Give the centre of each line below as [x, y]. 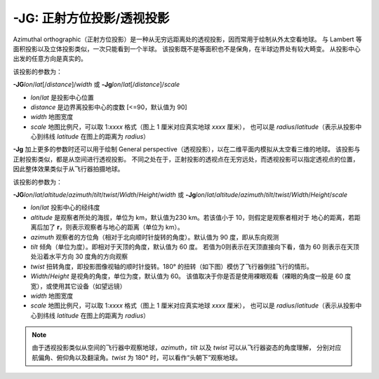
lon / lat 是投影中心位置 [62, 97]
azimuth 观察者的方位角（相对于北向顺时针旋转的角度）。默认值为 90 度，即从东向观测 [155, 237]
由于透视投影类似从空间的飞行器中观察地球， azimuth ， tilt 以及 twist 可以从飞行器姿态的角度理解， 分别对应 [187, 347]
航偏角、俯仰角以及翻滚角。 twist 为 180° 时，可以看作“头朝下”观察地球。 [137, 357]
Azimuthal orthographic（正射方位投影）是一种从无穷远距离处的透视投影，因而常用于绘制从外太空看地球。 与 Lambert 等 [188, 39]
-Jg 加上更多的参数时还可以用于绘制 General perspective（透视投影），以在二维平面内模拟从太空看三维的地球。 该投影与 [187, 149]
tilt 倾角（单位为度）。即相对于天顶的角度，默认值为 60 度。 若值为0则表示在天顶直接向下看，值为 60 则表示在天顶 [195, 247]
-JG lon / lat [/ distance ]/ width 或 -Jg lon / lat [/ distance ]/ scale [97, 85]
